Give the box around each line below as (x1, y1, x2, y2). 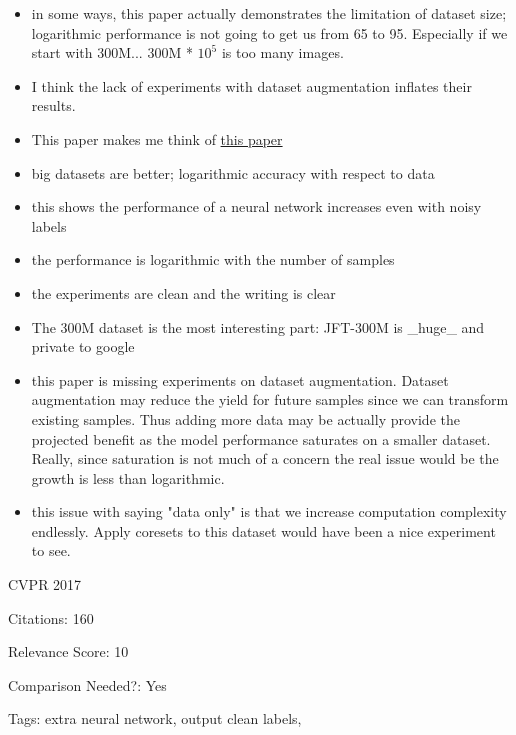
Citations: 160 (8, 607, 94, 628)
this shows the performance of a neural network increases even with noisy (31, 196, 482, 217)
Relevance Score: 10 (8, 641, 129, 662)
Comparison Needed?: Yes (8, 674, 167, 695)
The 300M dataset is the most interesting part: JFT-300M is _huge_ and (31, 316, 485, 337)
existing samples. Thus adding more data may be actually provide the (31, 408, 460, 429)
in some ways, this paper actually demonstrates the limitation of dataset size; (31, 3, 507, 23)
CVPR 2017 (8, 574, 82, 595)
